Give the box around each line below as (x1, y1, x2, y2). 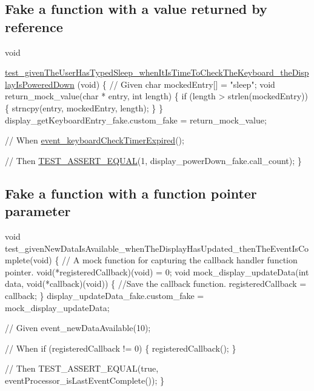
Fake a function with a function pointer (5, 183, 257, 202)
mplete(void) (5, 254, 52, 266)
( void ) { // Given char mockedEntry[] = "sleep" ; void (77, 77, 275, 90)
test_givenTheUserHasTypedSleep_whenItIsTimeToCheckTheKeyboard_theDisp (5, 66, 309, 79)
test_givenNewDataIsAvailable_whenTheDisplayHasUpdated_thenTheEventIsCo (5, 241, 309, 254)
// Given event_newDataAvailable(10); (5, 321, 151, 334)
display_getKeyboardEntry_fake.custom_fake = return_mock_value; (5, 113, 267, 126)
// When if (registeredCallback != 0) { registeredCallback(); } (5, 341, 236, 354)
